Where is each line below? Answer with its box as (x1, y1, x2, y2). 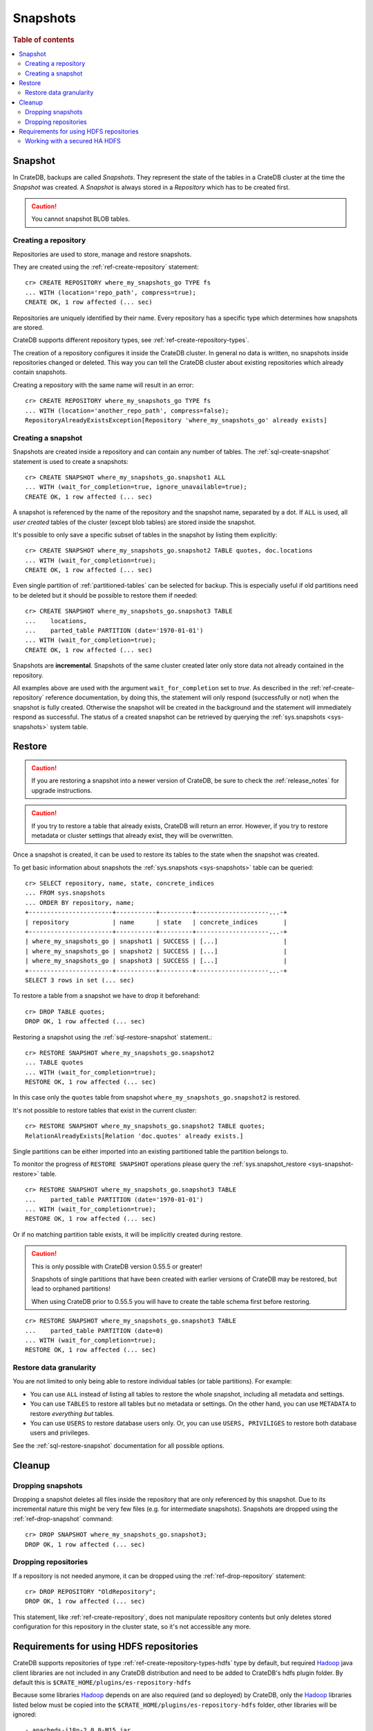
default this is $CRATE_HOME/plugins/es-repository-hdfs (12, 1678, 191, 1686)
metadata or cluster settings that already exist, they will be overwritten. (31, 831, 234, 839)
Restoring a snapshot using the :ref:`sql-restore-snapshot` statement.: (12, 1032, 212, 1041)
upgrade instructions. (31, 786, 93, 794)
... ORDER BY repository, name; (25, 899, 135, 906)
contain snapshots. (12, 368, 67, 377)
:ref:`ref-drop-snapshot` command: (12, 1514, 113, 1523)
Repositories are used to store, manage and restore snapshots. (12, 250, 192, 258)
